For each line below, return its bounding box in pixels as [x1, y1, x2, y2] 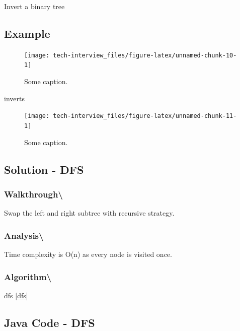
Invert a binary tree [4, 1, 65, 11]
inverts [4, 93, 25, 103]
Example [4, 25, 50, 41]
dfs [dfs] [4, 290, 28, 300]
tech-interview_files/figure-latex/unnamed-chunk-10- [53, 51, 237, 59]
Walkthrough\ [4, 187, 63, 200]
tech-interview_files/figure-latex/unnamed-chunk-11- [53, 112, 237, 120]
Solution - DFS [4, 161, 84, 177]
